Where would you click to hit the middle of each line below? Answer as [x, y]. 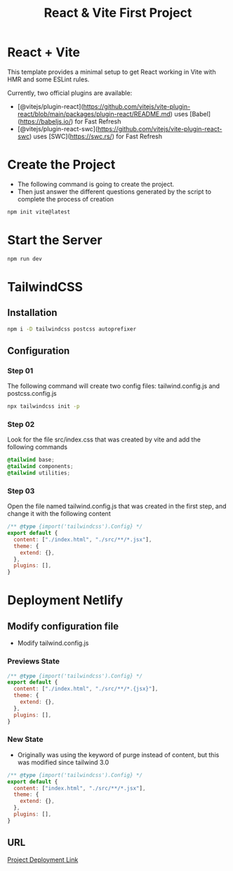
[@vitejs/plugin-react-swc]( [58, 128]
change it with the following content [59, 514]
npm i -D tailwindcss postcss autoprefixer [72, 329]
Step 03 [21, 491]
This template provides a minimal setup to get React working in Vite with [112, 72]
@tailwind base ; [31, 460]
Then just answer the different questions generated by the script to [114, 192]
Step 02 [21, 424]
